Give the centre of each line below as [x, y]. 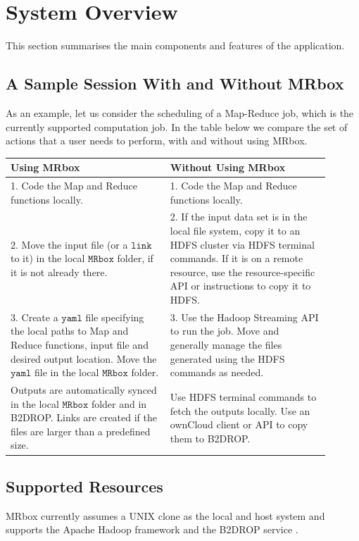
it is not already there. [59, 272]
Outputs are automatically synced [84, 390]
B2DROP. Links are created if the [84, 417]
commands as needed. [217, 372]
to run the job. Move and [225, 331]
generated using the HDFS [227, 358]
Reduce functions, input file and [80, 345]
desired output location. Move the [84, 358]
